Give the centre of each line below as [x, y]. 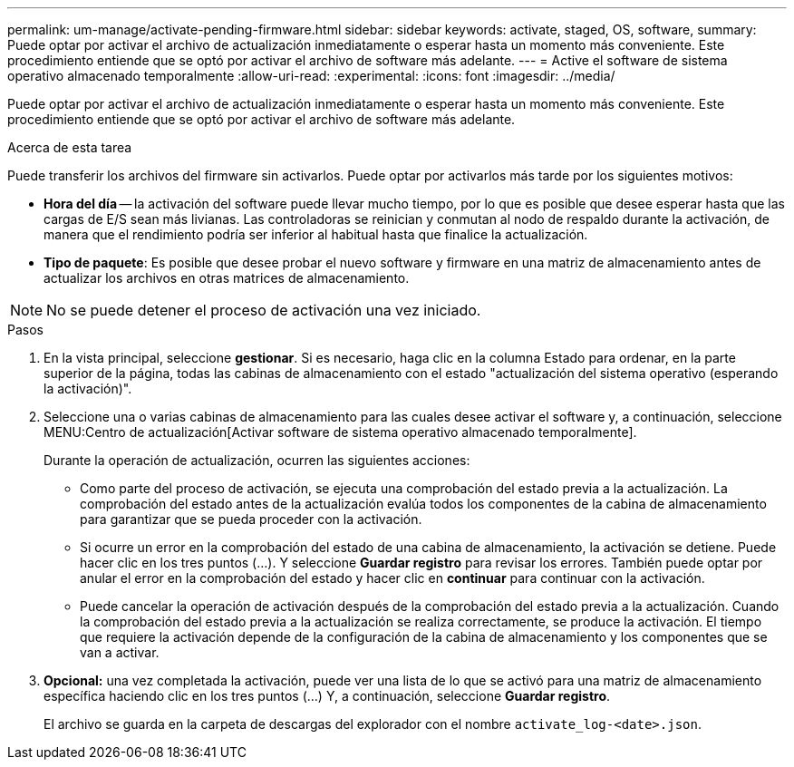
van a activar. [120, 652]
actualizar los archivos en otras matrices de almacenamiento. [227, 278]
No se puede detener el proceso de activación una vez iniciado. [264, 310]
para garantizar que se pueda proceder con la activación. [251, 519]
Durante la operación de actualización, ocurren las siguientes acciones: [257, 460]
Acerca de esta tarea [70, 147]
